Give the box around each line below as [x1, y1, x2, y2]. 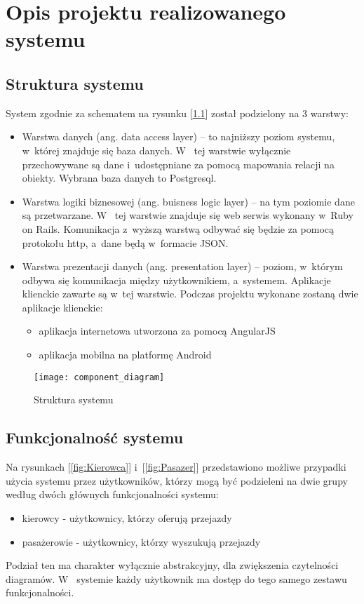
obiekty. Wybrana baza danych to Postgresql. [22, 170, 217, 185]
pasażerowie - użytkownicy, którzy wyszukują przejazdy [22, 534, 261, 549]
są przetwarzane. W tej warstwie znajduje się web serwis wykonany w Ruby [22, 208, 353, 222]
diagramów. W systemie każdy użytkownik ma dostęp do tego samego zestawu [6, 571, 347, 586]
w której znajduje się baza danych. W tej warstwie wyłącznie [22, 142, 291, 157]
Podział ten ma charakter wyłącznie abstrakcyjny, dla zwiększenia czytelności [6, 558, 339, 572]
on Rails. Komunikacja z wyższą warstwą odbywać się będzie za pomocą [22, 221, 334, 236]
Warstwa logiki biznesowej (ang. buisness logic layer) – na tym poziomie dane [22, 194, 355, 208]
